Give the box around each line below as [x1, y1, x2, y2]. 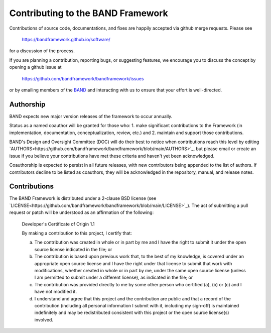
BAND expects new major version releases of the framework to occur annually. [9, 113, 173, 119]
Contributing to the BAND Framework [9, 8, 168, 19]
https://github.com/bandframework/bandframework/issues [22, 75, 144, 81]
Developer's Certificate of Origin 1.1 [22, 221, 95, 227]
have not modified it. [34, 289, 77, 295]
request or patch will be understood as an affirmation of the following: [9, 209, 154, 215]
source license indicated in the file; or [34, 246, 112, 252]
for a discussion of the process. [9, 48, 75, 54]
